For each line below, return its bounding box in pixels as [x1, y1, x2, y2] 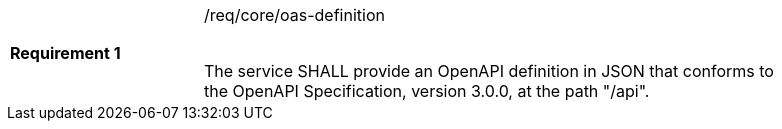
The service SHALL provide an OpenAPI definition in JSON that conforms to [204, 61, 774, 81]
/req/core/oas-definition [204, 5, 385, 25]
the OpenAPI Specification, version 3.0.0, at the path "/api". [204, 81, 650, 101]
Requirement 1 [10, 43, 121, 63]
